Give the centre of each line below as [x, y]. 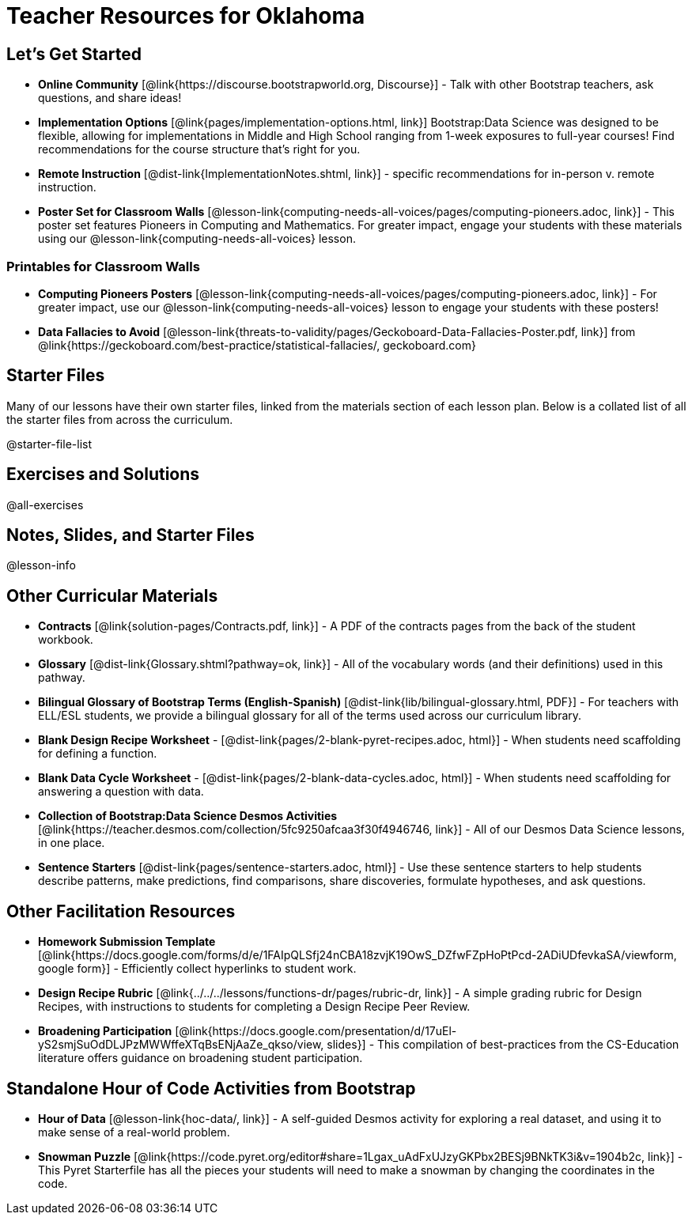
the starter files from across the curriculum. [120, 419]
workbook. [66, 640]
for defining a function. [98, 754]
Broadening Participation [105, 1031]
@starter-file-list [49, 444]
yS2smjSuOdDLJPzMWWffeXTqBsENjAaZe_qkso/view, [181, 1045]
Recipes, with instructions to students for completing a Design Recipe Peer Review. [254, 1007]
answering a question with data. [121, 792]
